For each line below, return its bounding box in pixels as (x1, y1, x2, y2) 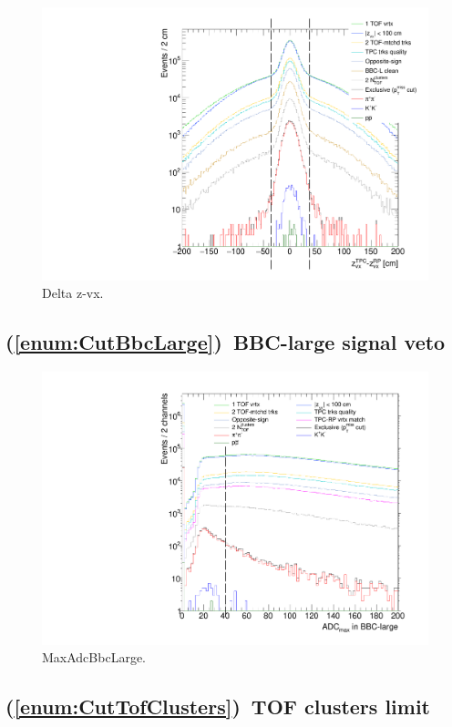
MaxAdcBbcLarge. (42, 648, 146, 667)
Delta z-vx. (42, 283, 104, 302)
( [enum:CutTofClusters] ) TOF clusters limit (5, 692, 430, 721)
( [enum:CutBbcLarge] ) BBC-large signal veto (5, 328, 446, 356)
